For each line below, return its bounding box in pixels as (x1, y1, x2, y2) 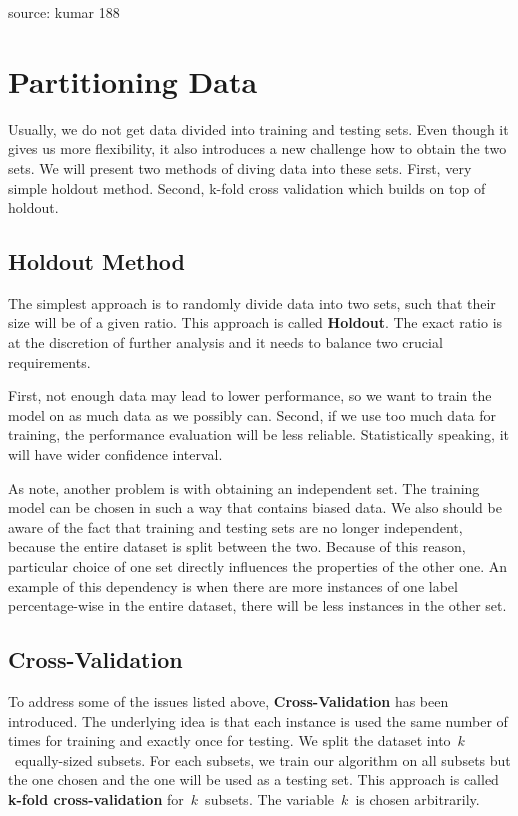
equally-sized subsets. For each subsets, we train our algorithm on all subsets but (14, 749, 511, 770)
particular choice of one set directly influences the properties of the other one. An (8, 556, 508, 577)
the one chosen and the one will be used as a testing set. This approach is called (8, 769, 499, 790)
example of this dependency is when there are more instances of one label (8, 575, 458, 596)
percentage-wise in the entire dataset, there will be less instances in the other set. (8, 595, 507, 616)
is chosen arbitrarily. (355, 788, 480, 809)
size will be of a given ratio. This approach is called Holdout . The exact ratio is (8, 312, 503, 333)
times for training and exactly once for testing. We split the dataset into (8, 730, 451, 751)
